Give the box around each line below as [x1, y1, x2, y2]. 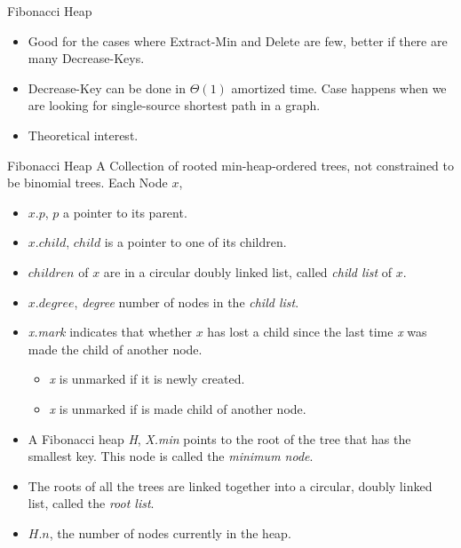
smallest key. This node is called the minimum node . [28, 447, 314, 465]
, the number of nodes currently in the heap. [49, 523, 291, 542]
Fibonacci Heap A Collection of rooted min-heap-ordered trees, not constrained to [7, 155, 454, 174]
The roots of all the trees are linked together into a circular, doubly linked [28, 476, 433, 495]
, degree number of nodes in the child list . [74, 292, 299, 311]
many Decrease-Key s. [28, 49, 145, 68]
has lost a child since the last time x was [207, 322, 427, 341]
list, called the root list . [28, 494, 155, 512]
